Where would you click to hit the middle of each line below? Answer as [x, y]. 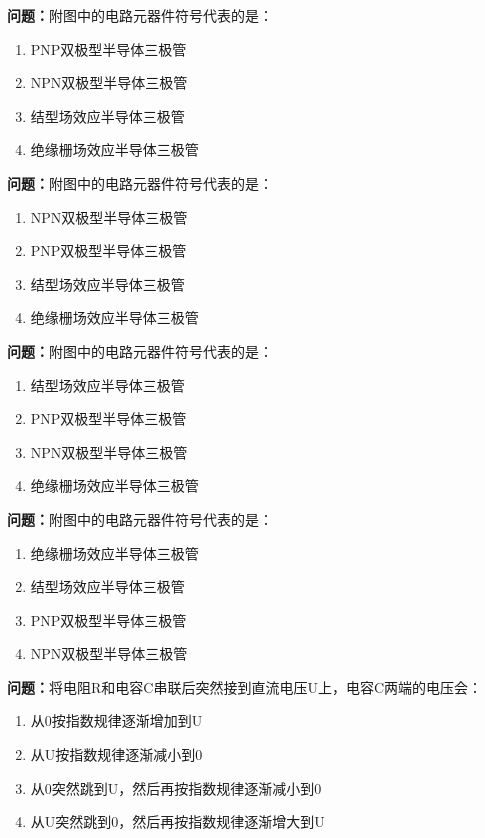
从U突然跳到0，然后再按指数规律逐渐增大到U [177, 821]
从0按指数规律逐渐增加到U [116, 720]
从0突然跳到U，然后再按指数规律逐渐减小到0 [176, 787]
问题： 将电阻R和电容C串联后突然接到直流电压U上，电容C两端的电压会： [245, 686]
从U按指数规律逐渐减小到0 [116, 754]
